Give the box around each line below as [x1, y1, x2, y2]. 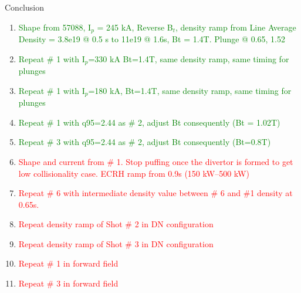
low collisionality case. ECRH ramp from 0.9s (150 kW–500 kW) [18, 167, 249, 179]
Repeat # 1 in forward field [18, 257, 119, 270]
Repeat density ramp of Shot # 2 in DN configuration [18, 218, 214, 230]
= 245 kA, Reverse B [97, 21, 173, 33]
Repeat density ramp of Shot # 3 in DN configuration [18, 237, 214, 250]
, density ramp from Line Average [175, 21, 296, 33]
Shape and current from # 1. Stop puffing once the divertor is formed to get [18, 155, 293, 167]
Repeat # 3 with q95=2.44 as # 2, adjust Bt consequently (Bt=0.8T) [18, 136, 271, 148]
